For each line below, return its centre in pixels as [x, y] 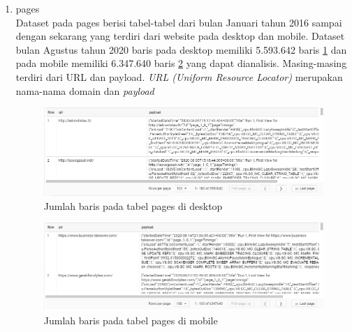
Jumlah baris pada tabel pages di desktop [133, 205]
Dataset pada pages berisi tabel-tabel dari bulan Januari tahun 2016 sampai [179, 22]
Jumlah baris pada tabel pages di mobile [131, 320]
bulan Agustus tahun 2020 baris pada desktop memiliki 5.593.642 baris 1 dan [181, 49]
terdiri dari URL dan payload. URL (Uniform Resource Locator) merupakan [179, 76]
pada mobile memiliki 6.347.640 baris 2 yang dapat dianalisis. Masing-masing [181, 63]
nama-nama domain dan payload [85, 90]
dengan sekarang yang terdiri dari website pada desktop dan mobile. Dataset [180, 36]
